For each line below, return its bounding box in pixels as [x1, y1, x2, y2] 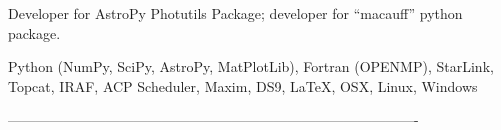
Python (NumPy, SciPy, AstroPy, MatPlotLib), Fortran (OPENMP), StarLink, [8, 56, 494, 77]
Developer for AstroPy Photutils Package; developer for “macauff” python [8, 3, 463, 23]
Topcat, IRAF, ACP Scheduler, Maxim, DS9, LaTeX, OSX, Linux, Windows [8, 75, 478, 96]
